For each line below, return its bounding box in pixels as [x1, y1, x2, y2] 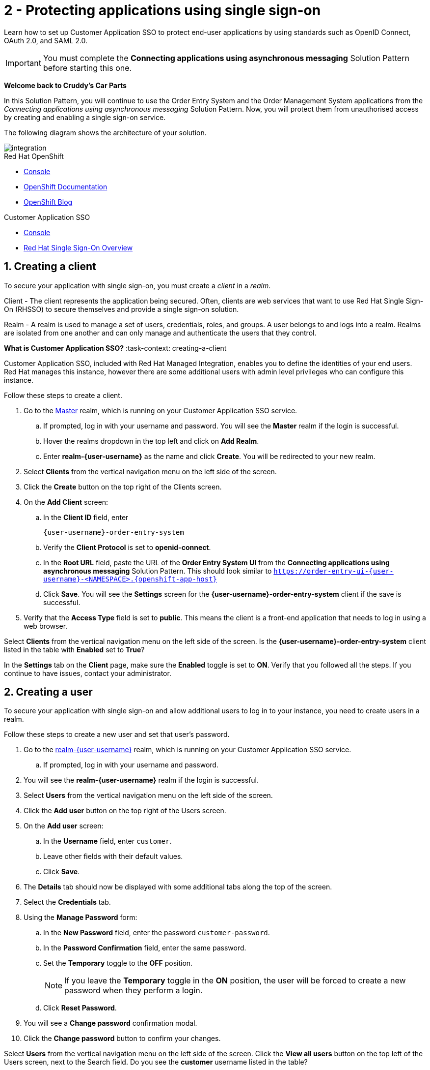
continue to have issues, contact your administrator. [4, 669, 171, 677]
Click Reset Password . [43, 1004, 117, 1012]
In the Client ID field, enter [43, 513, 129, 521]
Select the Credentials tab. [24, 898, 111, 907]
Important [5, 58, 41, 68]
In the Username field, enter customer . [43, 837, 172, 846]
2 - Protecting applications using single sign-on [4, 2, 321, 19]
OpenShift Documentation [24, 182, 107, 191]
